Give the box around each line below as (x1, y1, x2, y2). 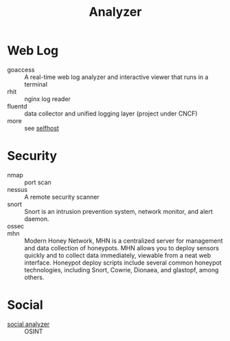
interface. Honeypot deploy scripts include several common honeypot (24, 258, 222, 267)
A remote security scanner (24, 192, 100, 201)
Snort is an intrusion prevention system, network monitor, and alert (24, 207, 213, 215)
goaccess (7, 65, 35, 74)
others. (24, 273, 45, 281)
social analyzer (7, 320, 50, 328)
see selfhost (24, 124, 60, 132)
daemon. (24, 214, 49, 223)
